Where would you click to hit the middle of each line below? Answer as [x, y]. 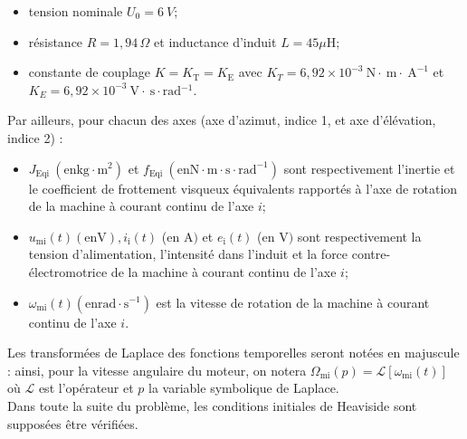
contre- [371, 254]
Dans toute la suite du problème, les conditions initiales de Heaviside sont [212, 405]
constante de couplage [90, 72]
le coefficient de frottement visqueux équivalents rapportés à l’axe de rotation [243, 188]
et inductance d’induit [215, 41]
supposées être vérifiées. [73, 423]
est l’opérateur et [86, 388]
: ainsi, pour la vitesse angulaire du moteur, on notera [157, 370]
